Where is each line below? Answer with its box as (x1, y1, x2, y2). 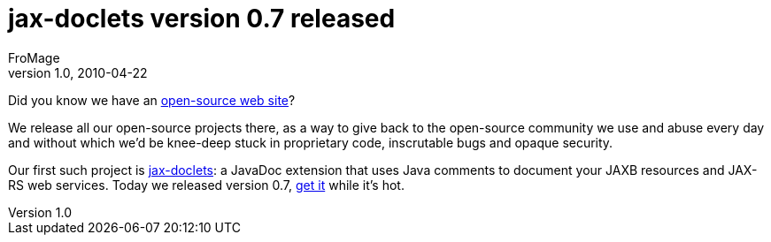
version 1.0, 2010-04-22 (8, 64, 148, 80)
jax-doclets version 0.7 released (8, 4, 396, 34)
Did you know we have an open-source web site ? (8, 92, 296, 108)
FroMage (8, 49, 60, 65)
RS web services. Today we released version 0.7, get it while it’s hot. (8, 177, 405, 193)
